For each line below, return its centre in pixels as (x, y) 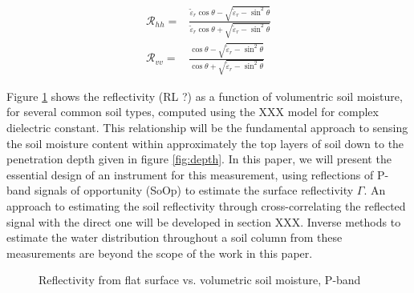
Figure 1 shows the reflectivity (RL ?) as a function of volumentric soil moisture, (205, 96)
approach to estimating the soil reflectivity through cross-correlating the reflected (206, 206)
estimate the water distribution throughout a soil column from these (175, 237)
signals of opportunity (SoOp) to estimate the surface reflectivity (194, 190)
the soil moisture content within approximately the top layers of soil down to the (205, 143)
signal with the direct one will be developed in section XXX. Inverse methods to (204, 221)
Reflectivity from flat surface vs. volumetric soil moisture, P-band (200, 280)
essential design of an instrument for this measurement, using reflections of (190, 174)
